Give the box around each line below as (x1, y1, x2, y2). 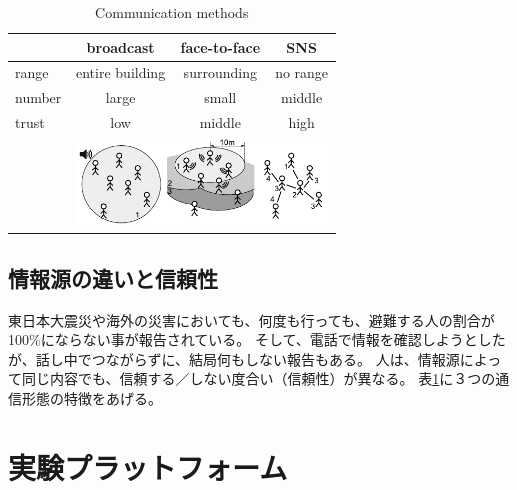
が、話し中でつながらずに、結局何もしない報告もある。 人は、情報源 (8, 348, 460, 369)
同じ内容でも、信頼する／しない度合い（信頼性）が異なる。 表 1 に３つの (21, 368, 496, 389)
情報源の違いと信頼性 (8, 262, 218, 293)
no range (275, 62, 329, 83)
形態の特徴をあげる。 (21, 388, 162, 408)
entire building (76, 62, 166, 83)
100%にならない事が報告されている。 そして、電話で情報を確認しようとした (8, 329, 506, 350)
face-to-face (180, 36, 261, 57)
